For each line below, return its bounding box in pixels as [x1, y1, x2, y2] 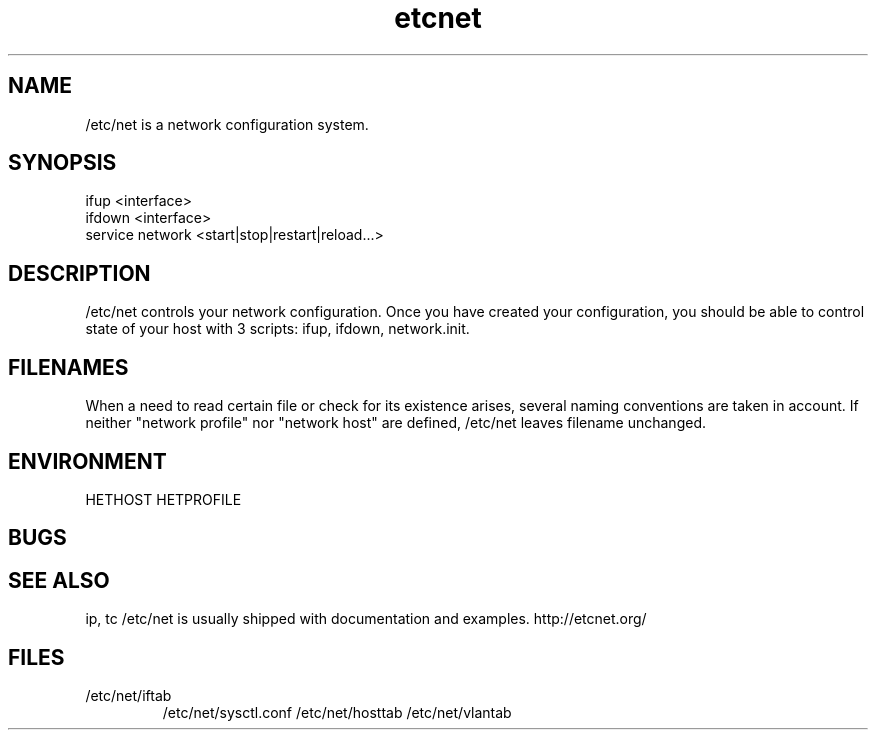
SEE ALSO [8, 567, 110, 593]
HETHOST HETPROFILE [85, 490, 242, 508]
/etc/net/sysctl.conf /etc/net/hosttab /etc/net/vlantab [162, 704, 512, 722]
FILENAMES [8, 354, 129, 380]
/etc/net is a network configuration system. [85, 115, 369, 133]
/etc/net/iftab [85, 687, 172, 705]
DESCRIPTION [8, 260, 151, 286]
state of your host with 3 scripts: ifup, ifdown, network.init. [85, 320, 470, 338]
